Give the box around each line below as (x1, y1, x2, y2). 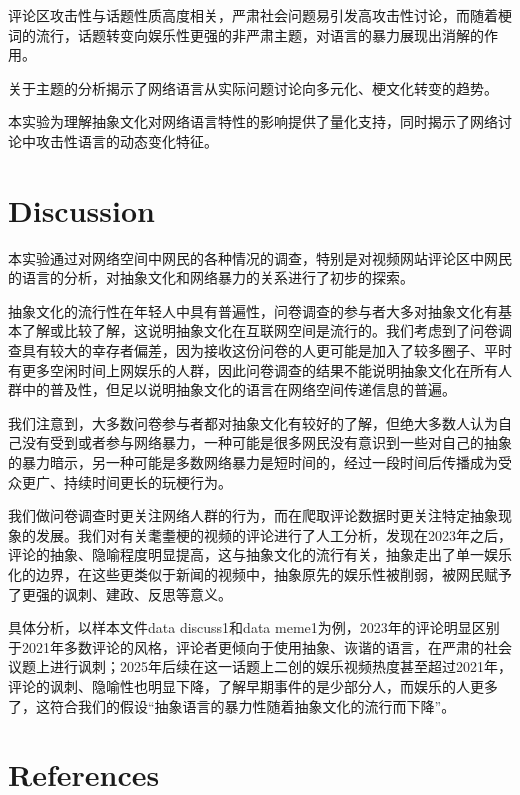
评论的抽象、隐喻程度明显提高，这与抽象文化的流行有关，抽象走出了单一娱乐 (8, 544, 512, 565)
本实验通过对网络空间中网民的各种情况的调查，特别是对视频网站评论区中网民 (8, 247, 512, 268)
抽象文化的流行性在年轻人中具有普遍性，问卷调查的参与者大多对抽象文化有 (8, 300, 498, 321)
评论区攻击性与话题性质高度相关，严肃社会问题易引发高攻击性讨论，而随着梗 (8, 5, 512, 25)
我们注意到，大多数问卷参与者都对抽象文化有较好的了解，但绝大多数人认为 (8, 412, 498, 433)
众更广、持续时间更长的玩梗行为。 (8, 471, 232, 492)
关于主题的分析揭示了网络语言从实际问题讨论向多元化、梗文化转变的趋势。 (8, 77, 498, 98)
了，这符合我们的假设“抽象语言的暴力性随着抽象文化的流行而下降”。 (8, 695, 456, 716)
